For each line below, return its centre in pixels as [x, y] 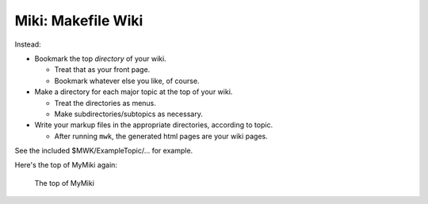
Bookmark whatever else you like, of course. [127, 81]
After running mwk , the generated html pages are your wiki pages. [161, 136]
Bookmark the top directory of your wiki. [100, 59]
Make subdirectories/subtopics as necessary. [129, 114]
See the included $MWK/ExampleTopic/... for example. [104, 151]
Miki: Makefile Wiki [79, 21]
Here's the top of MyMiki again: [66, 165]
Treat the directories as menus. [105, 103]
